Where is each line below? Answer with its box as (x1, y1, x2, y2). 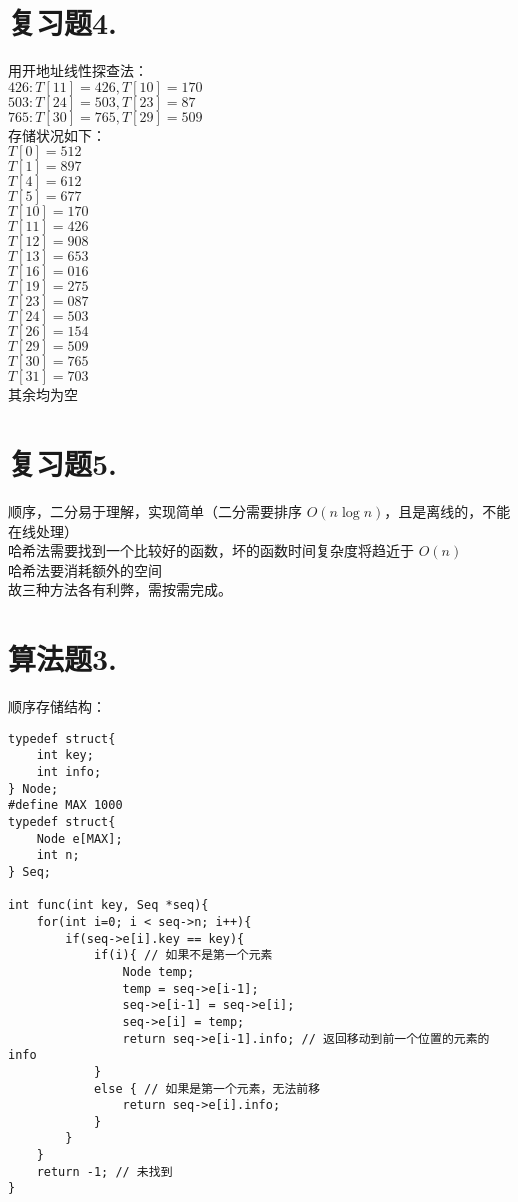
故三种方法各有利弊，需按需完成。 (8, 579, 232, 600)
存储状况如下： (8, 124, 106, 145)
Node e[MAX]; (36, 831, 123, 846)
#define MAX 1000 (8, 798, 123, 813)
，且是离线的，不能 (384, 501, 511, 522)
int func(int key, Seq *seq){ (8, 898, 209, 913)
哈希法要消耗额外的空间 (8, 559, 162, 580)
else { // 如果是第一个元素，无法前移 (93, 1081, 321, 1096)
